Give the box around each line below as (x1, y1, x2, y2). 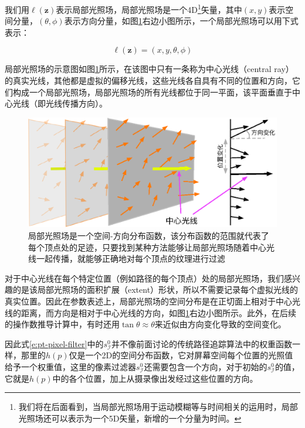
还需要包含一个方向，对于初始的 (144, 360, 267, 372)
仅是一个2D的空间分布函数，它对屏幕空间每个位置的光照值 (69, 349, 293, 361)
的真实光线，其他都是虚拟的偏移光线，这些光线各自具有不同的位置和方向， (5, 74, 292, 87)
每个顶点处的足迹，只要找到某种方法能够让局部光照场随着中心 (28, 241, 266, 253)
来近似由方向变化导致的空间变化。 (154, 318, 286, 330)
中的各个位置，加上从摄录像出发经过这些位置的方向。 (52, 372, 258, 384)
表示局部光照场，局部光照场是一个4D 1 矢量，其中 (56, 2, 242, 15)
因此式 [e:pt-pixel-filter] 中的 (5, 337, 104, 350)
